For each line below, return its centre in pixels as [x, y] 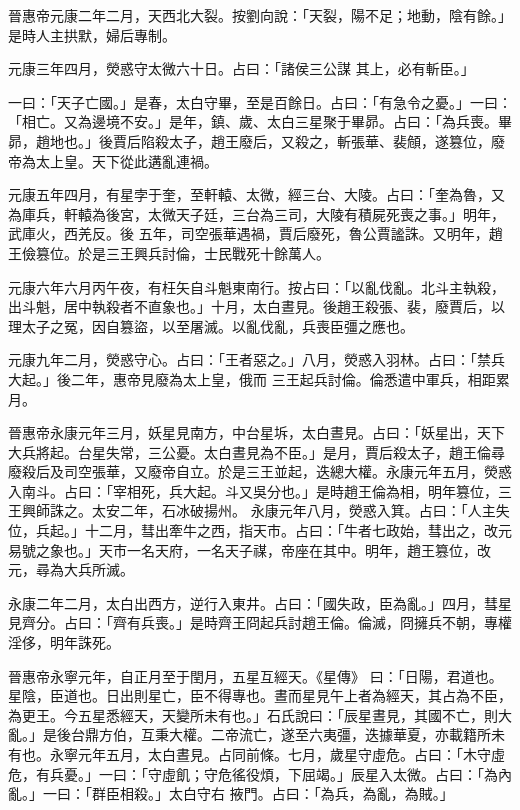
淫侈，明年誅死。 [64, 642]
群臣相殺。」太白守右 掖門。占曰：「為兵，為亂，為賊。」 [272, 793]
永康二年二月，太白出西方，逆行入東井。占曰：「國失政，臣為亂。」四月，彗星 [260, 602]
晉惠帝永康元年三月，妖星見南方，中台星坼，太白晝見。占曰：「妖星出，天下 [256, 432]
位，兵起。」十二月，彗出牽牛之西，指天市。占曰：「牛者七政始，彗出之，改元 [260, 530]
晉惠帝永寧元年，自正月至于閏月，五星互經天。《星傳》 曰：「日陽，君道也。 [255, 675]
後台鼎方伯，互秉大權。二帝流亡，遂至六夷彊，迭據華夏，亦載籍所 [273, 734]
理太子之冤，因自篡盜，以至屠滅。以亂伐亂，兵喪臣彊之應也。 [211, 325]
